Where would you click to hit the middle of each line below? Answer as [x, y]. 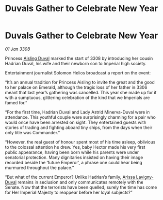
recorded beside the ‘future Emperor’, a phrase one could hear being [73, 162]
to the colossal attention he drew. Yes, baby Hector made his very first [75, 147]
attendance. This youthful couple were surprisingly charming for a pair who [81, 117]
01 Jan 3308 [18, 49]
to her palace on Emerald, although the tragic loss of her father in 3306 [76, 87]
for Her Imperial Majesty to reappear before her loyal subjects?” [69, 192]
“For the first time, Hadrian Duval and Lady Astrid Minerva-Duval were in [78, 112]
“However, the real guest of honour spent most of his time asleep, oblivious [80, 142]
